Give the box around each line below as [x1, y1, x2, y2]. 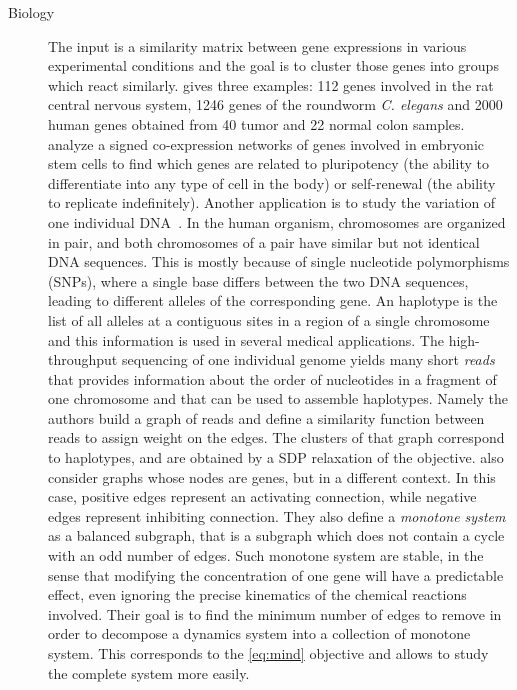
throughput [48, 349, 118, 370]
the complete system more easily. [48, 662, 250, 683]
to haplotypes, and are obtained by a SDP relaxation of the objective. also [48, 447, 504, 468]
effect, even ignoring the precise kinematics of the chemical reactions [48, 584, 467, 605]
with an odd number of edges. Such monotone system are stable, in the [48, 545, 484, 566]
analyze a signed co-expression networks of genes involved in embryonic [48, 133, 485, 154]
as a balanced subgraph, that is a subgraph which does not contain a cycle [48, 525, 505, 546]
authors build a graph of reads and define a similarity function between [48, 407, 485, 428]
